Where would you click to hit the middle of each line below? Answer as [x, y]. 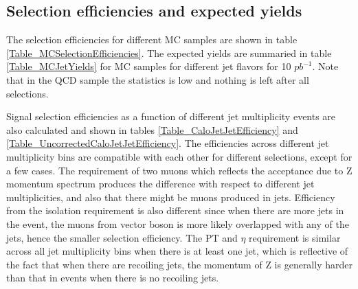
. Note [325, 66]
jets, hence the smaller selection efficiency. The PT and [122, 237]
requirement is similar [295, 237]
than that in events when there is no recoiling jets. [113, 278]
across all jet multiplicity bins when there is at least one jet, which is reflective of [177, 251]
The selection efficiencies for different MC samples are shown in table [152, 39]
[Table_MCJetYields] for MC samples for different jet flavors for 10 [149, 66]
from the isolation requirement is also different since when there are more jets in [175, 210]
